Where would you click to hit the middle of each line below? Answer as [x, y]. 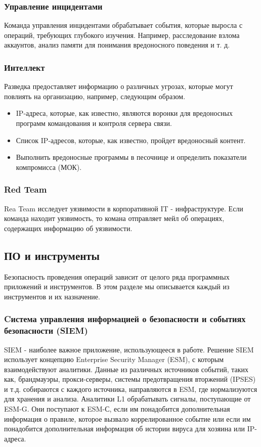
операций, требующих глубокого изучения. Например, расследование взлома [122, 35]
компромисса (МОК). [49, 167]
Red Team [26, 189]
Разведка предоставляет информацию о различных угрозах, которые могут [119, 86]
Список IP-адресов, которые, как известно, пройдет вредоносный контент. [131, 140]
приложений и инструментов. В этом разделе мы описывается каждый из [117, 286]
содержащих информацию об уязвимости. [68, 228]
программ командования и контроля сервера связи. [94, 123]
